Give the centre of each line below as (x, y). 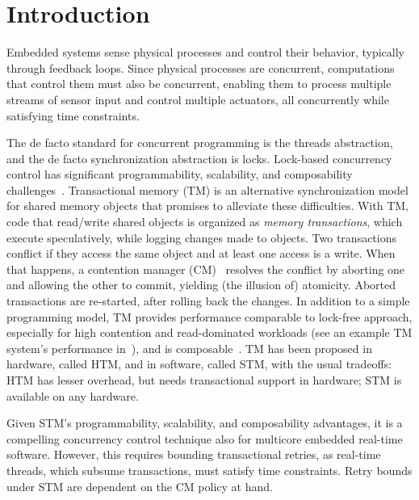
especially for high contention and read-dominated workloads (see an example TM (209, 332)
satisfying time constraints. (73, 115)
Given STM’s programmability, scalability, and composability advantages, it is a (205, 423)
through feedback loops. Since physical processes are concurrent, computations (201, 67)
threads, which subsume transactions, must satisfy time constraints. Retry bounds (209, 470)
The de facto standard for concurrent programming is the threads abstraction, (200, 143)
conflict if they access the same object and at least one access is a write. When (201, 253)
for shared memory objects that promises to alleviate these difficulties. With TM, (207, 206)
